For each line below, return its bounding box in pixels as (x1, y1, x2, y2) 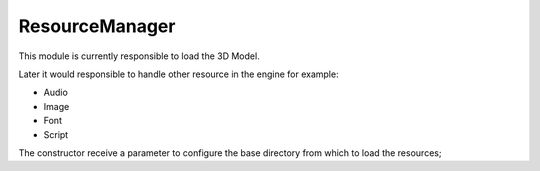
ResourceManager (18, 15, 176, 37)
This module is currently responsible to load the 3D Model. (18, 50, 260, 62)
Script (43, 128, 69, 140)
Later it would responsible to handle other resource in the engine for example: (18, 68, 339, 80)
